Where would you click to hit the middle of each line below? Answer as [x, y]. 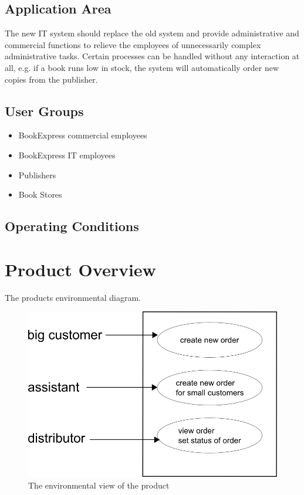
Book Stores [40, 194]
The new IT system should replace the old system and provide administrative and [152, 33]
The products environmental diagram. [73, 297]
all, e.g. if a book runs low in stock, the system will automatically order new [142, 67]
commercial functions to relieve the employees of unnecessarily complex [133, 44]
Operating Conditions [72, 226]
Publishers [37, 174]
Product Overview [80, 269]
